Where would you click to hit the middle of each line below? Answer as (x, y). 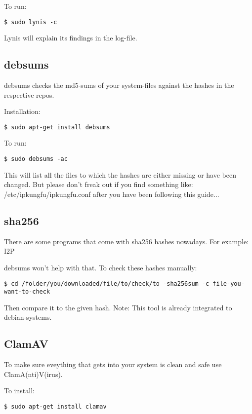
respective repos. (29, 94)
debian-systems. (28, 317)
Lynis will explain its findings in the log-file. (71, 38)
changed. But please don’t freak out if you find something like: (99, 184)
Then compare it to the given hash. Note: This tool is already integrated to (118, 307)
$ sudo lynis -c (31, 22)
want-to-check (27, 292)
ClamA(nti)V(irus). (33, 374)
